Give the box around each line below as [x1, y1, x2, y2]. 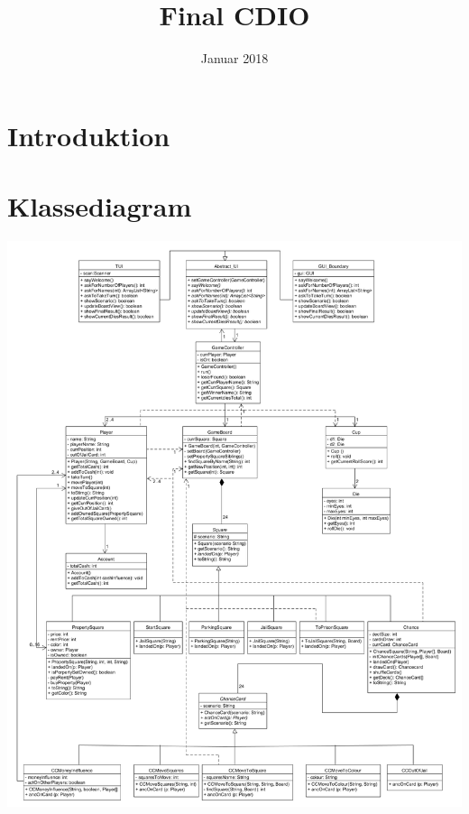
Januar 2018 [200, 49, 269, 68]
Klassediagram [7, 188, 192, 225]
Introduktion [7, 116, 170, 153]
